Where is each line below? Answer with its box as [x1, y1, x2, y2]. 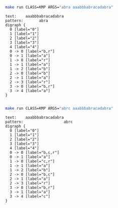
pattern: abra [5, 18, 49, 23]
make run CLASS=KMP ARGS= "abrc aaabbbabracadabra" [5, 106, 113, 111]
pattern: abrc [5, 119, 73, 124]
